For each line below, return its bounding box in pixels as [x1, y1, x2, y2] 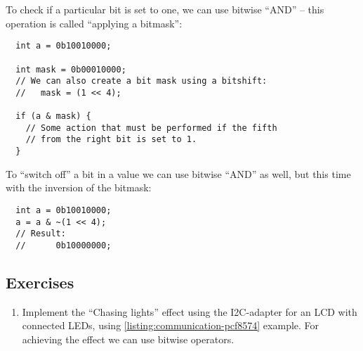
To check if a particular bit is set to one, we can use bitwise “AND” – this [6, 2, 324, 16]
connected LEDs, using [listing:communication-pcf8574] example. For [22, 318, 319, 333]
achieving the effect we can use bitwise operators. [22, 331, 235, 346]
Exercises [6, 271, 74, 293]
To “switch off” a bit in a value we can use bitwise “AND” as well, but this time [6, 166, 351, 181]
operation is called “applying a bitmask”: [6, 15, 183, 30]
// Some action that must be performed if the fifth [25, 122, 277, 133]
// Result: [15, 229, 66, 239]
